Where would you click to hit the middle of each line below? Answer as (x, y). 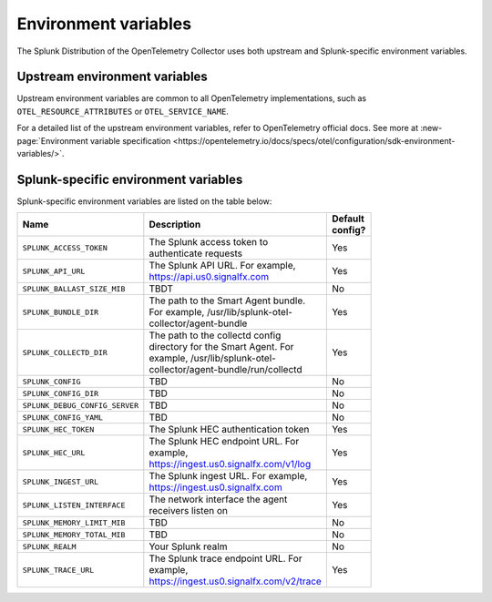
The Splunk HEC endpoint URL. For (224, 442)
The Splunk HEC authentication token (229, 430)
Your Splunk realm (188, 546)
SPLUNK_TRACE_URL (58, 570)
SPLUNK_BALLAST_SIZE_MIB (74, 288)
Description (175, 225)
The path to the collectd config (215, 335)
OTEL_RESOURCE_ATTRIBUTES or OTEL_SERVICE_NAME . (123, 111)
